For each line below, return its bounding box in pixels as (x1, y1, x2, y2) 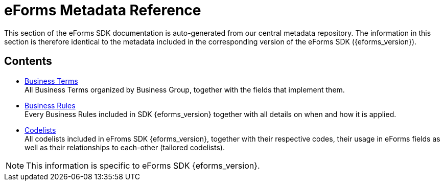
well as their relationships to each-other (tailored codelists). (25, 143, 225, 152)
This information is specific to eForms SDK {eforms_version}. (26, 160, 260, 171)
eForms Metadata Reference (4, 2, 201, 19)
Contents (4, 55, 52, 68)
